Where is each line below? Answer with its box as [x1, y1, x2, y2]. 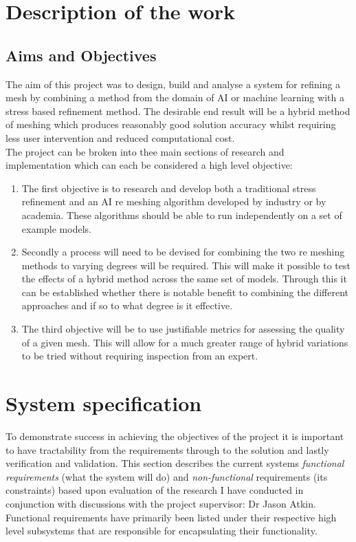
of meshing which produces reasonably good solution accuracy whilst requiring [5, 117, 336, 132]
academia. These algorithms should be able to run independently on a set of [21, 207, 342, 222]
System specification [5, 389, 202, 417]
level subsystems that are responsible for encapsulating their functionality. [5, 523, 318, 538]
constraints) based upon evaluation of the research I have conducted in [5, 483, 304, 497]
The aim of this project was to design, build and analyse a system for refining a [5, 76, 341, 91]
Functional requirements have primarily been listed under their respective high [5, 510, 337, 524]
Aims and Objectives [5, 44, 157, 65]
